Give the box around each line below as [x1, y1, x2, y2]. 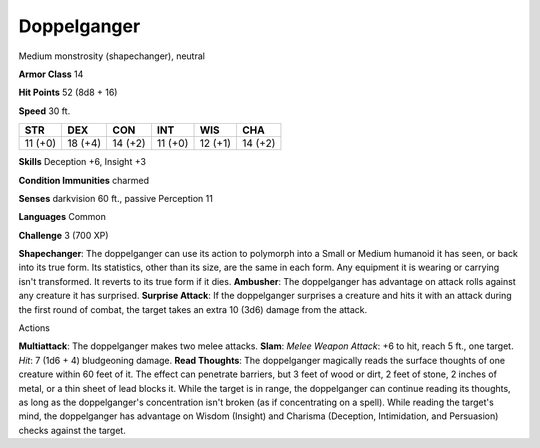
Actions [18, 322, 50, 334]
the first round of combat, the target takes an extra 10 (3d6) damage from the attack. [18, 303, 368, 315]
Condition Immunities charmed [18, 174, 150, 186]
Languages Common [18, 211, 107, 223]
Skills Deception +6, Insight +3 [18, 156, 147, 168]
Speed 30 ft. [18, 105, 71, 117]
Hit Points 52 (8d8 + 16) [18, 86, 118, 99]
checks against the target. [18, 424, 127, 436]
